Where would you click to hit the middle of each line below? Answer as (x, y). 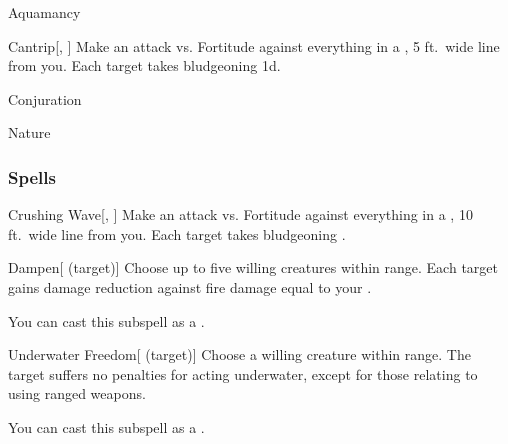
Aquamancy (44, 12)
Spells (32, 176)
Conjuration (45, 98)
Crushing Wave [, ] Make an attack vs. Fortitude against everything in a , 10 (240, 214)
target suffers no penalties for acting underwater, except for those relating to (243, 373)
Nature (29, 132)
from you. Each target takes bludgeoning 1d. (144, 65)
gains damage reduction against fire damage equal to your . (190, 286)
